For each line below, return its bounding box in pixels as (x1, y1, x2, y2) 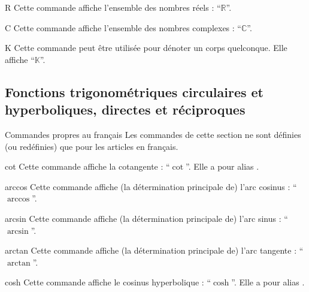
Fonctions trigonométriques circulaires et (5, 82, 264, 101)
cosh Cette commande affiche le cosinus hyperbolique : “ (5, 276, 211, 288)
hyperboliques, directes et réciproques (5, 100, 246, 119)
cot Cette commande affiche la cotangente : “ (5, 160, 170, 173)
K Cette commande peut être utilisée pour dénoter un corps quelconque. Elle (5, 41, 287, 54)
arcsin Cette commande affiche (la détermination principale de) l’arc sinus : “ (5, 212, 288, 224)
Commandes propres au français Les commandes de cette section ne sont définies (5, 128, 301, 140)
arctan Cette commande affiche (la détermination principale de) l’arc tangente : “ (5, 244, 304, 257)
